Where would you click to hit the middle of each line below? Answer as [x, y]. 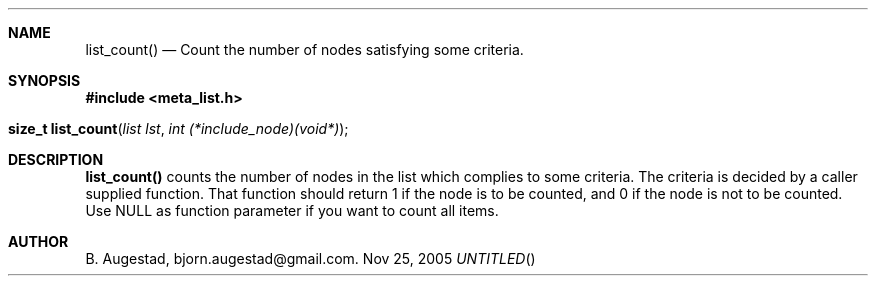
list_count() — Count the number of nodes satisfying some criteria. [304, 49]
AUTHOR [38, 241]
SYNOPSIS [44, 80]
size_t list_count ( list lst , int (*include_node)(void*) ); [178, 128]
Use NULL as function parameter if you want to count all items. [292, 210]
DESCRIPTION [56, 159]
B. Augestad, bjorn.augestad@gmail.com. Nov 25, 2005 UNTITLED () [310, 258]
